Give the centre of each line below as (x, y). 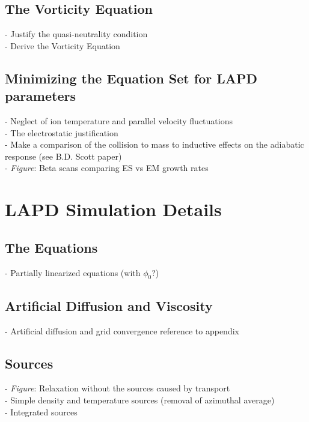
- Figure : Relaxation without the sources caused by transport (118, 388)
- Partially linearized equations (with (73, 272)
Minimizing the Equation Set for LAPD (131, 78)
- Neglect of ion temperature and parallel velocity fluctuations (119, 120)
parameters (40, 96)
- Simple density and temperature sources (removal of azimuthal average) (140, 399)
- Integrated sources (41, 411)
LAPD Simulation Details (113, 209)
